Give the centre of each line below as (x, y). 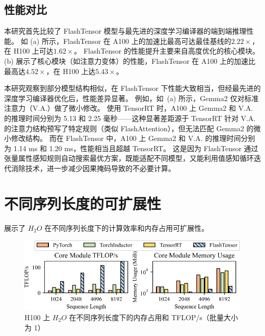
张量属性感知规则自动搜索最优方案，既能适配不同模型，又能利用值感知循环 (129, 158)
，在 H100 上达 (71, 71)
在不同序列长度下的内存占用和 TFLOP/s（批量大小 (154, 317)
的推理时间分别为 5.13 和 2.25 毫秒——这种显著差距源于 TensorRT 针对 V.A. (130, 118)
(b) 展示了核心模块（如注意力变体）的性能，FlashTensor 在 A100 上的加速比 (130, 61)
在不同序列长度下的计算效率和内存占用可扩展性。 (127, 227)
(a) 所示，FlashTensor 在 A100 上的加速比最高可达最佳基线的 (131, 41)
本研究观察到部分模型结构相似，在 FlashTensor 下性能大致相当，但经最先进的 (132, 88)
